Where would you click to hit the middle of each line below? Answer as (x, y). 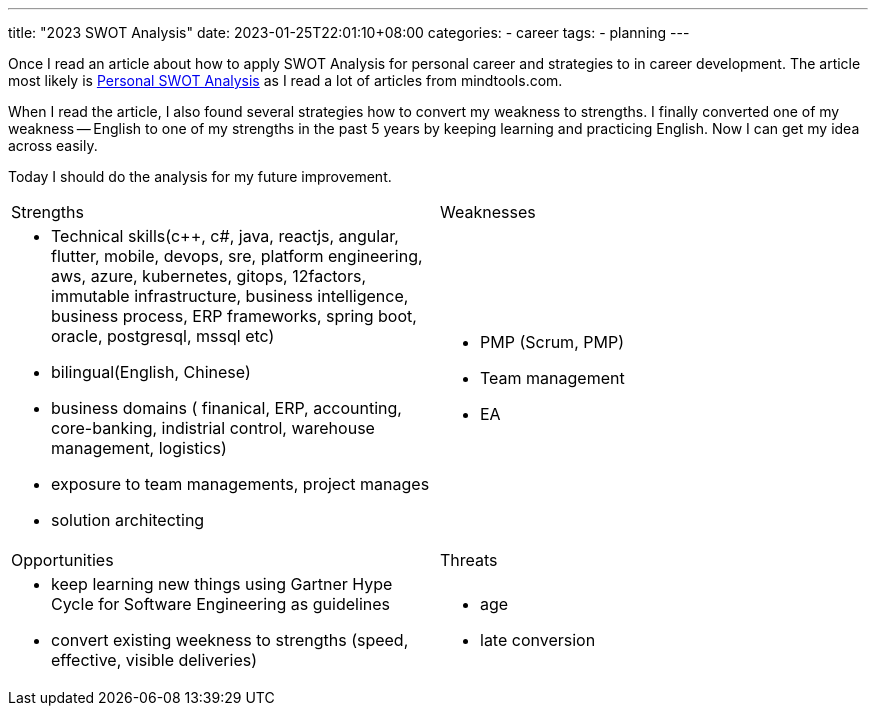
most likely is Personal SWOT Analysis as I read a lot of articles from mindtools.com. (285, 80)
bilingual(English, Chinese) (151, 372)
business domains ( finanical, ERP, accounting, (226, 408)
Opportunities (62, 560)
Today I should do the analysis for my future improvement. (200, 176)
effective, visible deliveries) (154, 660)
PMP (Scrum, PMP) (552, 342)
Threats (469, 560)
